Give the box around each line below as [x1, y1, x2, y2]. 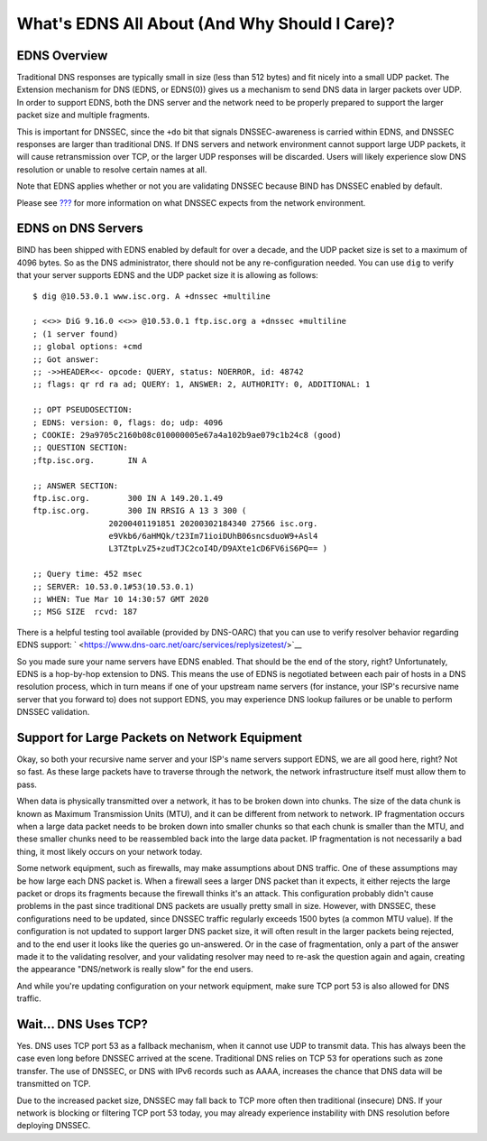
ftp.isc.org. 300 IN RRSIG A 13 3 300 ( [32, 506, 247, 516]
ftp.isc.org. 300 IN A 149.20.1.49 [32, 493, 224, 503]
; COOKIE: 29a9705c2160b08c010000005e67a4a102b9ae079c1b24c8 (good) [32, 430, 342, 440]
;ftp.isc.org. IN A [32, 455, 148, 465]
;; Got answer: [32, 354, 100, 365]
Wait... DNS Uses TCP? [16, 1016, 149, 1032]
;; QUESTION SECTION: [32, 442, 128, 453]
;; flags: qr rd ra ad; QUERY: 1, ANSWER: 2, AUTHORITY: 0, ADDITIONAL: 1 [32, 379, 371, 390]
